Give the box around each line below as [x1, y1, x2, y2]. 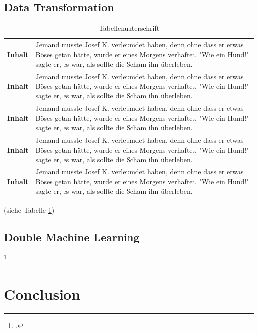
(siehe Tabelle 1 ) [4, 205, 55, 215]
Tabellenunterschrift [98, 23, 160, 33]
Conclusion [4, 283, 81, 304]
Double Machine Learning [4, 229, 140, 245]
